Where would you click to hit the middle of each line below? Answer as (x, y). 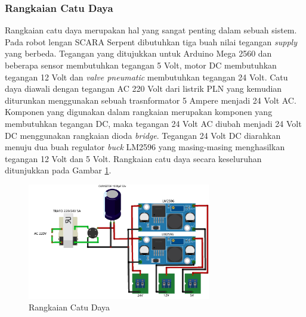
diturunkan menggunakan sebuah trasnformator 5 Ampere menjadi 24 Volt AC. (151, 100)
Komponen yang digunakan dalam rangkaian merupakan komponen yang (139, 112)
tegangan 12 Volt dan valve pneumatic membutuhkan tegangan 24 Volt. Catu (146, 77)
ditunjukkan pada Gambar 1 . (58, 170)
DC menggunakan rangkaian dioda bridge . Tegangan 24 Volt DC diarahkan (143, 135)
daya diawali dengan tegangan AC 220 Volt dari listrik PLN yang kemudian (143, 88)
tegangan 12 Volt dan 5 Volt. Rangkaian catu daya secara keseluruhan (133, 158)
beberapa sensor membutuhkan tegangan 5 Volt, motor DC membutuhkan (141, 65)
